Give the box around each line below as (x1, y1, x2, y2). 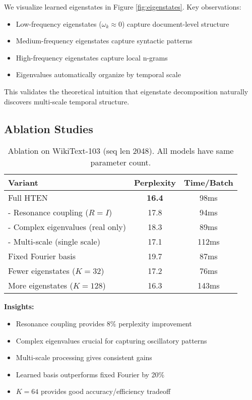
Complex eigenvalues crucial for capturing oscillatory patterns (16, 335, 207, 346)
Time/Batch (183, 177, 233, 189)
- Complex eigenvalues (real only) (8, 221, 126, 233)
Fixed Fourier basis (8, 250, 76, 262)
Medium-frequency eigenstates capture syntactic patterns (16, 35, 193, 46)
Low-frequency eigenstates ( (16, 18, 102, 29)
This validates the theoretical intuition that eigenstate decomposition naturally (4, 86, 248, 96)
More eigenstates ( (8, 279, 73, 292)
